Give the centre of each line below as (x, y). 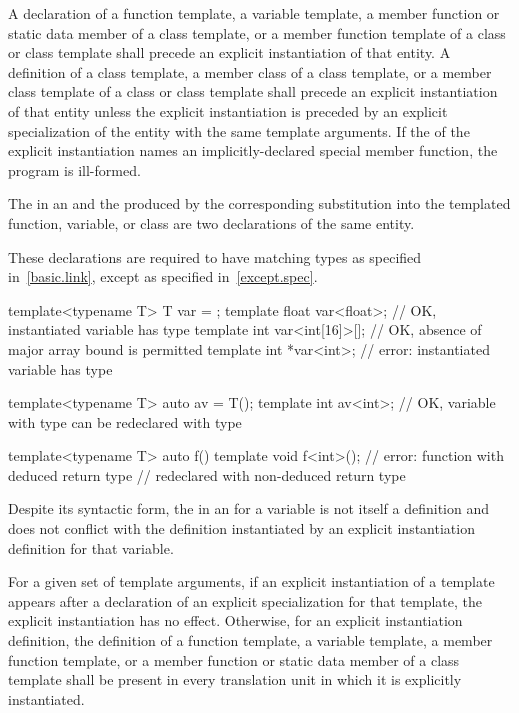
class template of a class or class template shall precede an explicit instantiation (253, 91)
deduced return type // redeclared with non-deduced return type (207, 474)
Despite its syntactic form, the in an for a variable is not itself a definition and (248, 508)
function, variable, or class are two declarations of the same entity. (211, 222)
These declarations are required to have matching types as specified (215, 256)
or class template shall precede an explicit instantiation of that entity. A (229, 52)
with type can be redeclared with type (125, 421)
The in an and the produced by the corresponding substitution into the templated (259, 203)
